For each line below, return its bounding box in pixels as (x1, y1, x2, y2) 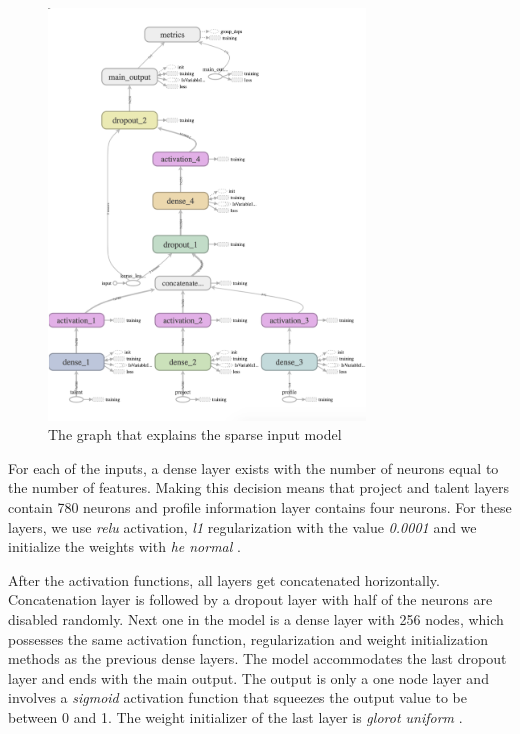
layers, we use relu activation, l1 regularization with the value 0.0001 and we (8, 516, 477, 537)
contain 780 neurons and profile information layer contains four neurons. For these (8, 497, 512, 518)
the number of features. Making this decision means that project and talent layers (8, 477, 510, 498)
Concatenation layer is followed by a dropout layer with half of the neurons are (8, 589, 493, 610)
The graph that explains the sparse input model (48, 424, 342, 445)
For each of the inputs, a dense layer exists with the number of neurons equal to (8, 457, 499, 478)
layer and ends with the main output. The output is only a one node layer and (8, 667, 489, 688)
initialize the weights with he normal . (8, 536, 241, 557)
